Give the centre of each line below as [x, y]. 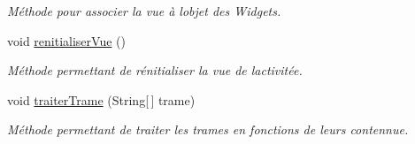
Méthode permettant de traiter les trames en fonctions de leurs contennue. [208, 129]
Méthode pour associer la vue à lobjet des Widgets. [144, 11]
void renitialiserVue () [66, 40]
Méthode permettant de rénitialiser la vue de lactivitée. [155, 70]
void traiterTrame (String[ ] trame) [101, 99]
